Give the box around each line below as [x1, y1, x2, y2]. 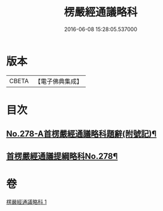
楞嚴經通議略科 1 [6, 198, 47, 205]
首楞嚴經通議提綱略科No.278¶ [6, 151, 118, 161]
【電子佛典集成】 [34, 77, 83, 85]
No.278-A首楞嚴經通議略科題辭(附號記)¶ [6, 129, 157, 139]
